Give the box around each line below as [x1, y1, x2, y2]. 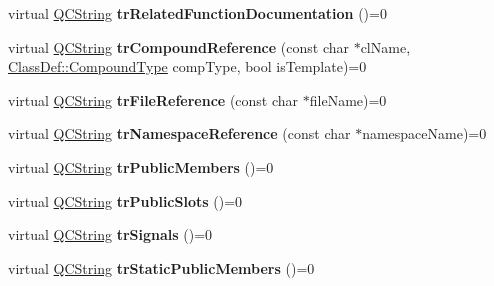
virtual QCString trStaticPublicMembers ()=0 [8, 257, 315, 278]
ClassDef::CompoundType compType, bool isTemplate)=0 [8, 56, 367, 77]
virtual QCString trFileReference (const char [8, 89, 299, 110]
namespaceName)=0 [362, 123, 487, 144]
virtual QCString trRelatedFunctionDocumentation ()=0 [8, 3, 387, 23]
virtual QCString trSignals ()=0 [8, 224, 213, 245]
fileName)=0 [309, 89, 387, 110]
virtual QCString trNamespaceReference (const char [8, 123, 351, 144]
